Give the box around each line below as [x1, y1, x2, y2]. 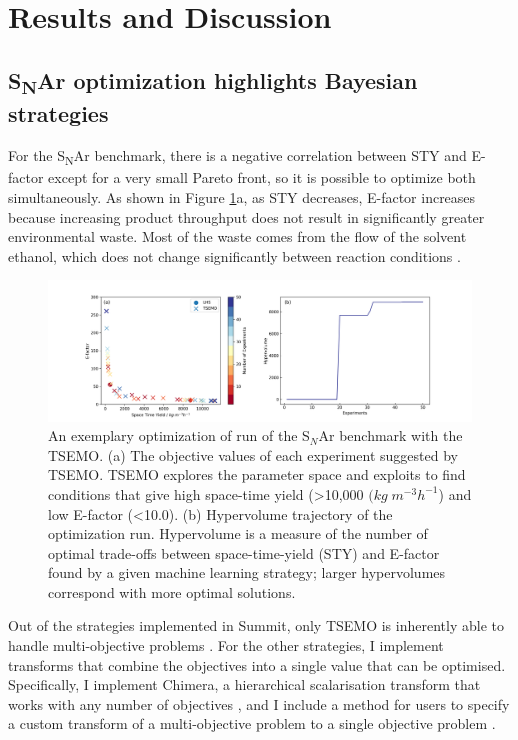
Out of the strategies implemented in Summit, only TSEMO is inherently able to [8, 615, 504, 636]
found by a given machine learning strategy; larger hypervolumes [48, 562, 446, 583]
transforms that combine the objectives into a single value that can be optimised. [8, 654, 506, 675]
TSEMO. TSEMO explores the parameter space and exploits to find [48, 464, 466, 485]
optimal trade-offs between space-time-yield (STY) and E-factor [48, 542, 440, 563]
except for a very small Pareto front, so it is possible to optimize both [48, 167, 476, 188]
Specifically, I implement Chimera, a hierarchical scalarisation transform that [8, 674, 481, 695]
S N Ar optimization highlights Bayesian [8, 64, 418, 99]
